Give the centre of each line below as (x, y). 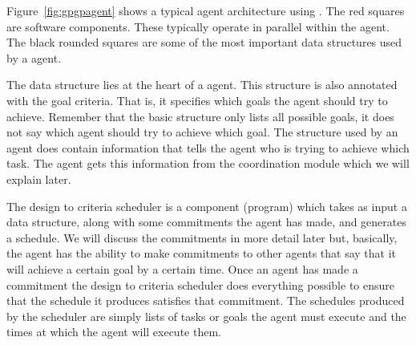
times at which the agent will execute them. (114, 332)
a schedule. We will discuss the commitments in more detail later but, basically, (202, 237)
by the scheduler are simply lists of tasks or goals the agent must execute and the (206, 316)
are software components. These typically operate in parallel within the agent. (198, 26)
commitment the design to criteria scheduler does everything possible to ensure (201, 284)
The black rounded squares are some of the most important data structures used (204, 42)
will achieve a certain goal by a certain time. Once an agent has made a (182, 268)
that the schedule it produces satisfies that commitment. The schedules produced (206, 300)
